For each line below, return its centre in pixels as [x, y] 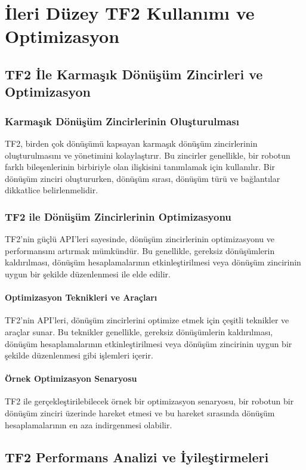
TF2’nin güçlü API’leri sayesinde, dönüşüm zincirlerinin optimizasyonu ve [140, 239]
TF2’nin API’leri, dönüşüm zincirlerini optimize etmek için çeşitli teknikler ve [147, 320]
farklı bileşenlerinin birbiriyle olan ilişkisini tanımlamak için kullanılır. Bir [140, 167]
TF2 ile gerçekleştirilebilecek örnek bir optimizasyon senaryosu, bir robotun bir [149, 401]
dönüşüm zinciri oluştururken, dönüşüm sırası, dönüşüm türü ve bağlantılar [143, 178]
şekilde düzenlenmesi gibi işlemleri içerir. [79, 355]
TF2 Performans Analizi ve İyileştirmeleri [137, 457]
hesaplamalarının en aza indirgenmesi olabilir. [89, 424]
